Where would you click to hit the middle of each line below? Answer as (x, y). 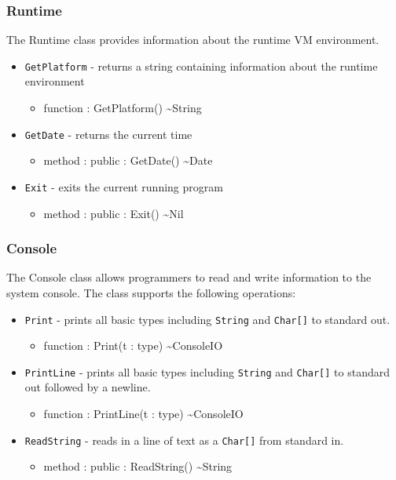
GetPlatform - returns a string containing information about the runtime (201, 65)
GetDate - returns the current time (108, 134)
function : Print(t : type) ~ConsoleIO (133, 345)
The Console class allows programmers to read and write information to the (189, 277)
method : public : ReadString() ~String (138, 466)
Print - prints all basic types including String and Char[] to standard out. (207, 319)
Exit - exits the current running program (124, 186)
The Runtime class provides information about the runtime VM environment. (193, 40)
